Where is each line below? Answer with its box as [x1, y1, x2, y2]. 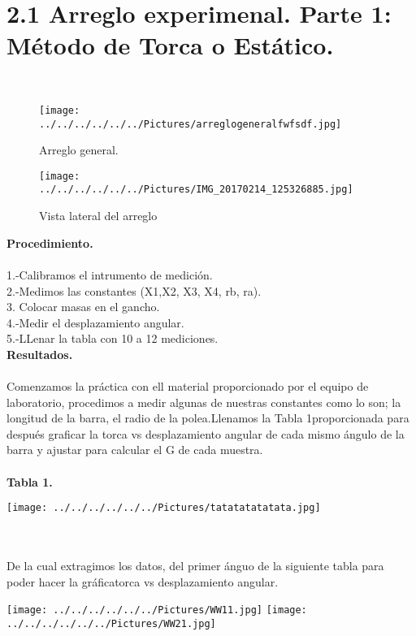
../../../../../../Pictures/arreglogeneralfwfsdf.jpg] [39, 118, 342, 130]
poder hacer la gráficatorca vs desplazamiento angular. [6, 573, 279, 590]
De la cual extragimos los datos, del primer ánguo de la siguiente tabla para [6, 557, 384, 574]
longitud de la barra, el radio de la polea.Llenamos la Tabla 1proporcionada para [6, 409, 409, 426]
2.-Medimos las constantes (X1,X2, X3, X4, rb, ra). [6, 282, 262, 299]
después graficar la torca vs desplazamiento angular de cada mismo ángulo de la [6, 425, 405, 442]
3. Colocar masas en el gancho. [6, 298, 160, 315]
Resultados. [6, 345, 73, 362]
